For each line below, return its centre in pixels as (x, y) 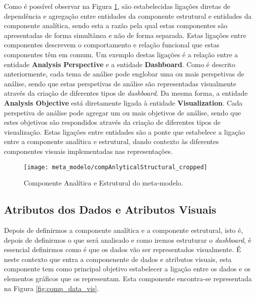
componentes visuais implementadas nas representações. (89, 151)
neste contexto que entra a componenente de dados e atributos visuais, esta (118, 259)
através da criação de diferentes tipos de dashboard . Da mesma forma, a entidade (126, 93)
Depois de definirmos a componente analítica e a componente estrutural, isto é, (124, 230)
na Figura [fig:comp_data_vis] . (52, 288)
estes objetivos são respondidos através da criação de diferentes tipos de (112, 122)
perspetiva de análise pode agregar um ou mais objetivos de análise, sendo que (123, 112)
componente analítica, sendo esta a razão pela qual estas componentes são (116, 25)
